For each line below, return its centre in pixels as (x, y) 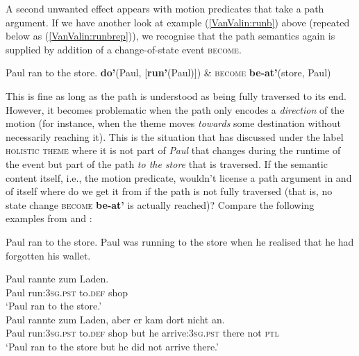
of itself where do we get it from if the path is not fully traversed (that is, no (169, 191)
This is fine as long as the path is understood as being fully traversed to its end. (176, 95)
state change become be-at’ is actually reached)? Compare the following (160, 204)
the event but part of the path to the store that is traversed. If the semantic (167, 163)
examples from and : (49, 218)
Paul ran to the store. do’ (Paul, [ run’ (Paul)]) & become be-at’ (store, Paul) (168, 73)
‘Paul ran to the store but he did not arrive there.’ (112, 347)
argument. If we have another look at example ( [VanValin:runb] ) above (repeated (178, 22)
